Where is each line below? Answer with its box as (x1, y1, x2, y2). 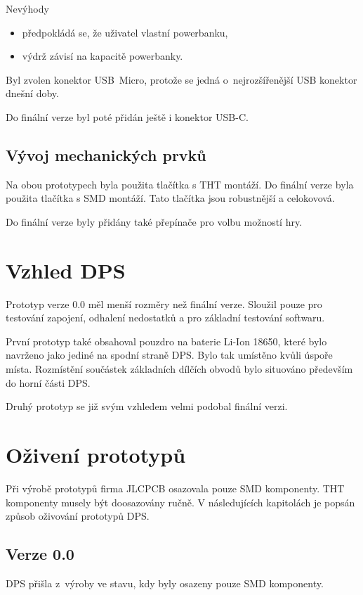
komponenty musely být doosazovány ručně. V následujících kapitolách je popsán (6, 494, 355, 509)
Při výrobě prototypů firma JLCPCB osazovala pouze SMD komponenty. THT (6, 480, 345, 495)
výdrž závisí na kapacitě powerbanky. (22, 49, 183, 63)
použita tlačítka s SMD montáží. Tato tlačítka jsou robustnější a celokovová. (6, 191, 335, 205)
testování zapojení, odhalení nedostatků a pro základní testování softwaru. (6, 310, 325, 325)
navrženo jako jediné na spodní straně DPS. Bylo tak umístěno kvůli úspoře (6, 347, 333, 362)
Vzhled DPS (6, 255, 126, 284)
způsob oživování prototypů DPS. (6, 508, 150, 523)
